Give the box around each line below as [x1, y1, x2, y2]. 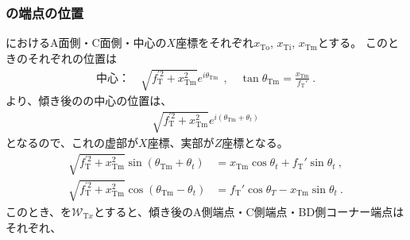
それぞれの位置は [27, 49, 117, 66]
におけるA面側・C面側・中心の [6, 34, 167, 51]
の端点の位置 [6, 2, 84, 22]
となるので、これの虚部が [6, 134, 139, 151]
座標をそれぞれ [176, 34, 254, 51]
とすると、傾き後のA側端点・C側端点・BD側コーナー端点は [93, 203, 404, 219]
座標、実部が [147, 134, 215, 151]
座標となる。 [222, 134, 288, 151]
